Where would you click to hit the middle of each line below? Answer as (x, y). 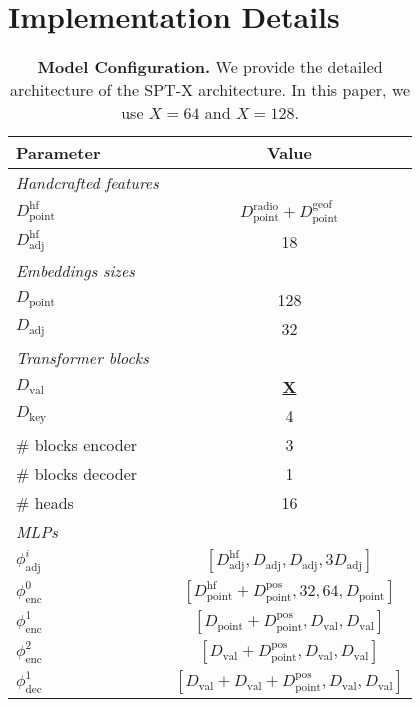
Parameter (58, 153)
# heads (45, 502)
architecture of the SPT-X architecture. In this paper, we (210, 90)
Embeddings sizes (75, 270)
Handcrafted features (87, 183)
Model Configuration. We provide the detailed (210, 67)
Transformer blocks (82, 357)
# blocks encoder (77, 444)
